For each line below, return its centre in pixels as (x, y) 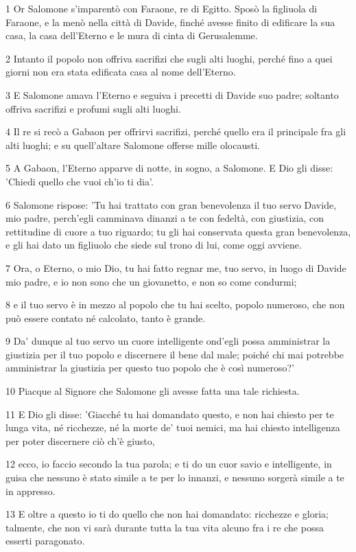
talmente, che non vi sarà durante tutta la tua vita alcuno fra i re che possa (165, 527)
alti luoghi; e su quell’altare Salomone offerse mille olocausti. (133, 145)
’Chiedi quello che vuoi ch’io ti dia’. (80, 181)
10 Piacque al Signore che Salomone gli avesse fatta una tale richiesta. (153, 391)
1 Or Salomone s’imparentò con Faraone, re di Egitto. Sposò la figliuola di (162, 8)
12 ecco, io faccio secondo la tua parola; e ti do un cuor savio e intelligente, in (169, 464)
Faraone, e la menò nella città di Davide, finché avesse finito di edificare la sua (170, 22)
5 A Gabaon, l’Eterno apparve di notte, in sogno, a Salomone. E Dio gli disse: (169, 168)
